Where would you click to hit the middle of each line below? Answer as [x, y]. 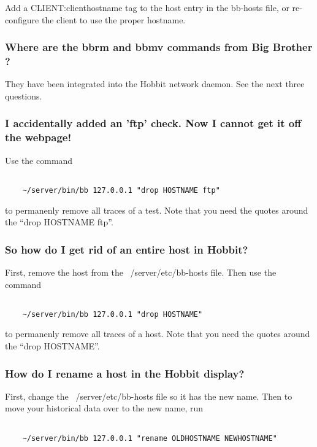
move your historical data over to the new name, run [104, 408]
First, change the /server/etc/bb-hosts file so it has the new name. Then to [149, 396]
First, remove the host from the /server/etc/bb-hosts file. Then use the [141, 272]
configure [22, 19]
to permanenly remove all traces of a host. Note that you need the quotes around [158, 334]
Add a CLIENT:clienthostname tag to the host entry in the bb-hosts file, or [147, 7]
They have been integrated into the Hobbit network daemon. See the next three [155, 84]
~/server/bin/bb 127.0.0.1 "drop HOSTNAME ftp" [121, 190]
